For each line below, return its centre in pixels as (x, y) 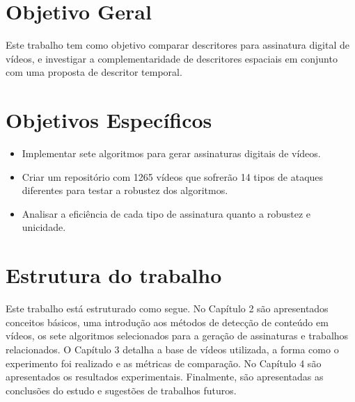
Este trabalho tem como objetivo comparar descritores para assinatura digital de (177, 45)
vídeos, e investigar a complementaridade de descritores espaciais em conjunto (172, 58)
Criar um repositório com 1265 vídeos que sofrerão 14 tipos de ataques (173, 176)
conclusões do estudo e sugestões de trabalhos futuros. (121, 390)
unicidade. (44, 227)
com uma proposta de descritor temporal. (94, 72)
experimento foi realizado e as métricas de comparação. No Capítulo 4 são (164, 363)
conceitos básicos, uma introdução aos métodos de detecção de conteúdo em (167, 322)
